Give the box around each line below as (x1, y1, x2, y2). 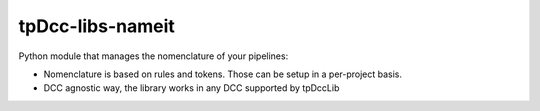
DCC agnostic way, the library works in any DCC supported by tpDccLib (43, 82, 340, 94)
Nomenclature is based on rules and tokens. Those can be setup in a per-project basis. (43, 68, 403, 80)
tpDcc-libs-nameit (18, 15, 175, 37)
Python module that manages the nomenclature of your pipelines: (18, 50, 289, 62)
